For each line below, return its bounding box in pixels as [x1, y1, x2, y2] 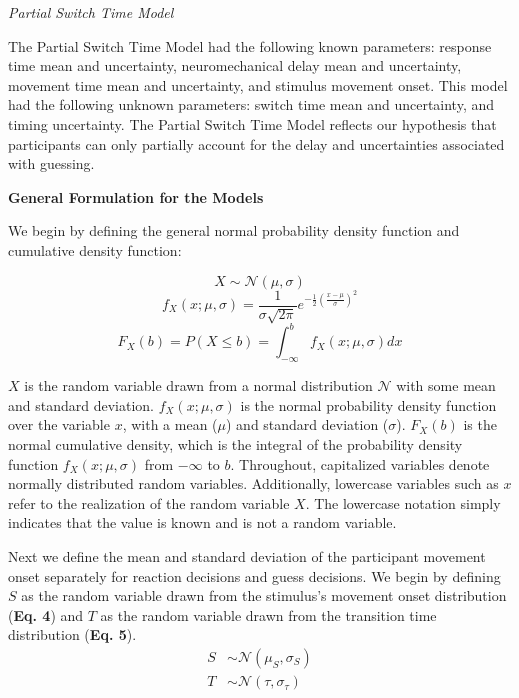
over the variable [8, 414, 110, 435]
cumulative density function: [8, 239, 182, 260]
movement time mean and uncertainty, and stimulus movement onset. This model [8, 74, 508, 95]
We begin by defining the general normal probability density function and [8, 220, 460, 241]
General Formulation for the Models [8, 186, 264, 207]
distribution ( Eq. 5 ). [8, 624, 137, 645]
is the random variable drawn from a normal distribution [24, 375, 373, 396]
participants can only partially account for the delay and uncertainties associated [8, 133, 505, 154]
